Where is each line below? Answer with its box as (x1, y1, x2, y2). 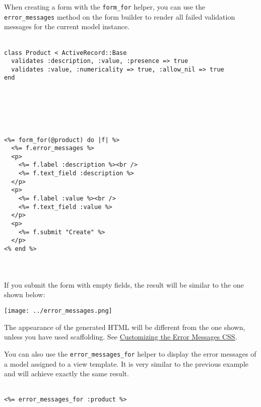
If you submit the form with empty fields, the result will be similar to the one (4, 279, 244, 290)
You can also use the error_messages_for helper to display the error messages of (4, 348, 256, 359)
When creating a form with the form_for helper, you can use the (4, 2, 206, 12)
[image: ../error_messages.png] (4, 307, 112, 315)
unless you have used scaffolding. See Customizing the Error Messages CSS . (4, 331, 237, 342)
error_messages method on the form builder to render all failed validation (4, 11, 235, 22)
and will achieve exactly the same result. (4, 368, 129, 379)
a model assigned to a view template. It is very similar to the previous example (4, 358, 249, 369)
